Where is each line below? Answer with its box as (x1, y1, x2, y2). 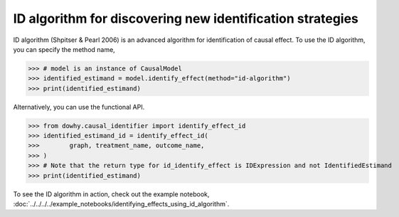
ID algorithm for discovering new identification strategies (13, 11, 359, 26)
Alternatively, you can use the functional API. (13, 102, 145, 111)
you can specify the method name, (13, 45, 115, 53)
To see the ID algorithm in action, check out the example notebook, (13, 189, 210, 199)
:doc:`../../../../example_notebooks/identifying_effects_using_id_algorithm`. (13, 200, 230, 208)
